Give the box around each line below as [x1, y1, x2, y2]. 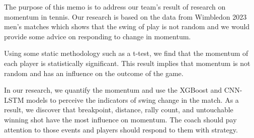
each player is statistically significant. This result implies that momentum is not [4, 57, 250, 68]
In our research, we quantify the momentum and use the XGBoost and [4, 85, 222, 95]
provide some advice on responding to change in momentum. [4, 31, 191, 41]
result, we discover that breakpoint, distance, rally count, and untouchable [4, 104, 233, 115]
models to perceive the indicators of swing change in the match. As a [26, 94, 239, 105]
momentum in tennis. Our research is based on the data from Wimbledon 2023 [4, 11, 247, 22]
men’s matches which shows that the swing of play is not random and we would [4, 21, 250, 32]
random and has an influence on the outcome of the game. [4, 67, 184, 78]
